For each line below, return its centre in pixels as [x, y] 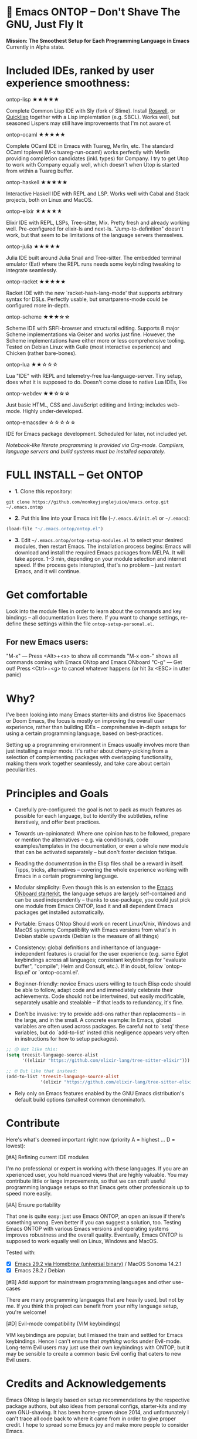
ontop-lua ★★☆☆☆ [32, 364]
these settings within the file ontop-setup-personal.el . [88, 624]
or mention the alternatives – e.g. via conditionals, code [81, 840]
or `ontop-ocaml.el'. [56, 973]
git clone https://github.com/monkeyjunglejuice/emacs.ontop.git [87, 502]
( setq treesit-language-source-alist [52, 1055]
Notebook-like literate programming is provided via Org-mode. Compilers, [95, 445]
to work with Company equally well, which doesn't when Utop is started [93, 164]
